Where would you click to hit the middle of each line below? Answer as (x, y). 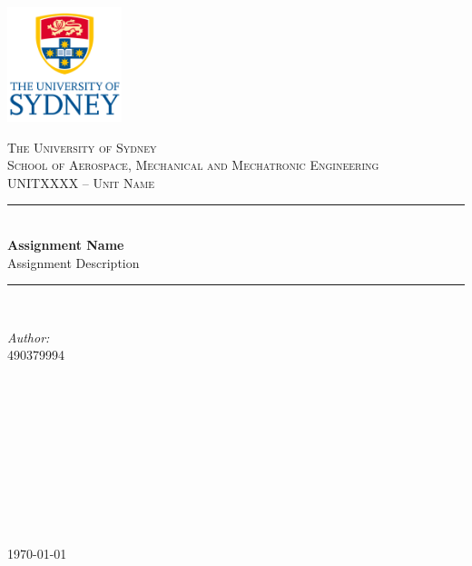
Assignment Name (66, 244)
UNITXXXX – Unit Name (81, 182)
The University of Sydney (82, 147)
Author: (29, 337)
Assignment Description (74, 262)
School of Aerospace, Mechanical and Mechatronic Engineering (193, 165)
